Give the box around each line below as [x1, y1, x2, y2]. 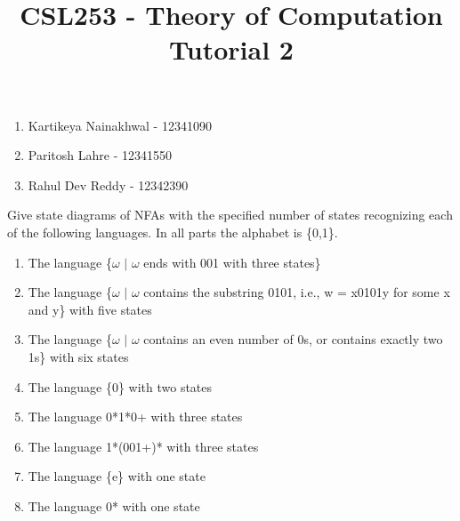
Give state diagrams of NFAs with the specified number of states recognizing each [7, 205, 453, 224]
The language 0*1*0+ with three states [28, 407, 243, 426]
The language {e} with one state [28, 467, 206, 485]
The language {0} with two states [28, 377, 213, 396]
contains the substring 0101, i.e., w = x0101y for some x [143, 283, 450, 301]
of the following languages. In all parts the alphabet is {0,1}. [7, 222, 338, 241]
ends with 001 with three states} [143, 252, 321, 271]
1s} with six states [28, 347, 129, 365]
